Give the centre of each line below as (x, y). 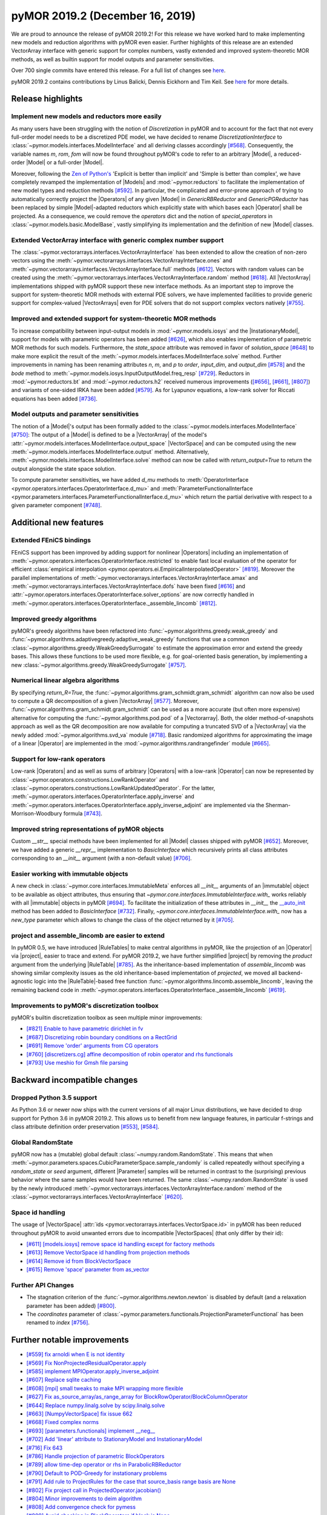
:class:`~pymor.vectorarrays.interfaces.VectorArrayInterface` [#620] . (97, 1196)
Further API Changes (43, 1285)
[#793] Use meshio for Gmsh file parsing (77, 1062)
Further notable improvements (70, 1340)
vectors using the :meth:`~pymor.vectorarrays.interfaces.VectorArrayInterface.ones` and (122, 261)
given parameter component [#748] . (57, 505)
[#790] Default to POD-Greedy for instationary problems (97, 1473)
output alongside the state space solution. (64, 468)
